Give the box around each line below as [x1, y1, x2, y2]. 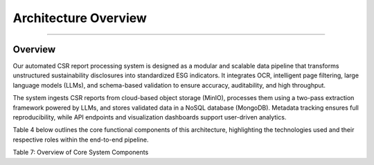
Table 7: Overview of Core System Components [12, 148, 149, 157]
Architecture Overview [12, 10, 147, 26]
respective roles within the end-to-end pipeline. [12, 135, 149, 144]
